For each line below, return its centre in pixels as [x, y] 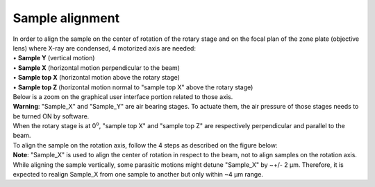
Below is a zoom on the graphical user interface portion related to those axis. [123, 96]
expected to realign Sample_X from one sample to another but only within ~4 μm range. [138, 175]
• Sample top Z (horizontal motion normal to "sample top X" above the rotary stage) [133, 87]
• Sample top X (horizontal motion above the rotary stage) [97, 78]
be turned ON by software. [51, 116]
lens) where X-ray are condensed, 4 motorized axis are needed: [104, 48]
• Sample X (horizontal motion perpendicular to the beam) [97, 68]
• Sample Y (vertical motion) [54, 58]
